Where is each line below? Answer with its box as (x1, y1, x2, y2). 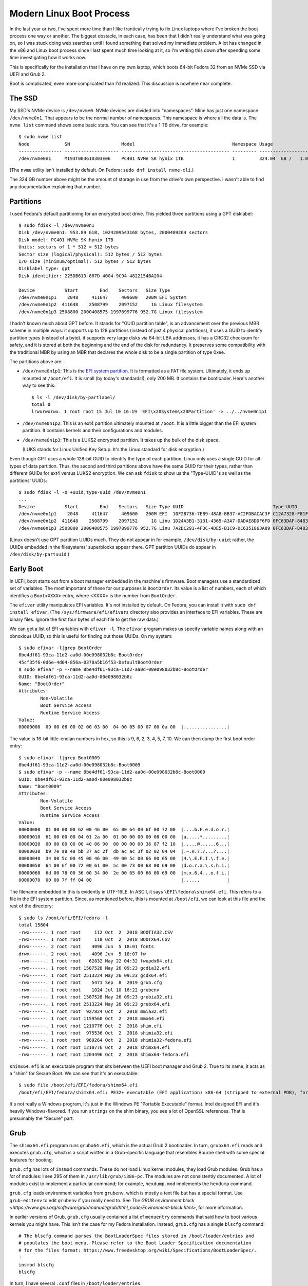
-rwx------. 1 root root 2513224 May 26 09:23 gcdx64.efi (18, 972, 168, 978)
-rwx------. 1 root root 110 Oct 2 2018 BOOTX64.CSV (18, 936, 170, 942)
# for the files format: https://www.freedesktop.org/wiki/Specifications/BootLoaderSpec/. (18, 1247, 257, 1253)
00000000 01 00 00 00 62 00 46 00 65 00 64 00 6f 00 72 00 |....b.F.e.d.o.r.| (18, 827, 230, 833)
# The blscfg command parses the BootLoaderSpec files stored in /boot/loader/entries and (18, 1233, 254, 1239)
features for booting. (9, 1156, 53, 1163)
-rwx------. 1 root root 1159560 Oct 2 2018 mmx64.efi (18, 1016, 165, 1022)
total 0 (31, 401, 51, 407)
